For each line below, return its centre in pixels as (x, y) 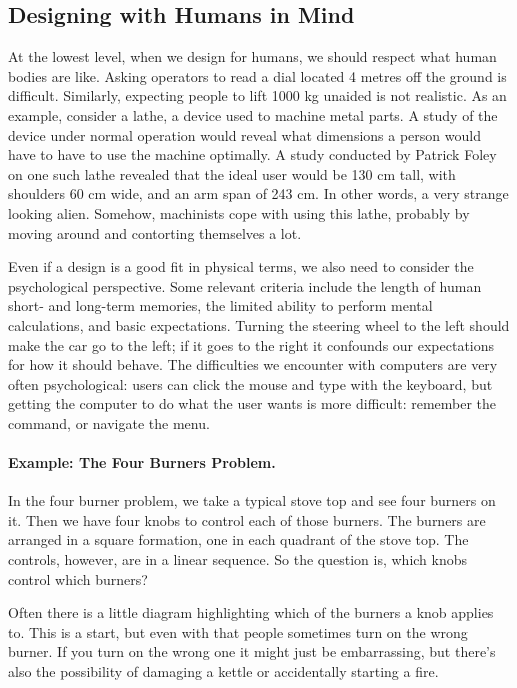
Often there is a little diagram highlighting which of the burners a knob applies (251, 612)
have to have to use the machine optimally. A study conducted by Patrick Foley (252, 154)
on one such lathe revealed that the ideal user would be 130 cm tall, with (232, 173)
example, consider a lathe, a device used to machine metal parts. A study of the (253, 114)
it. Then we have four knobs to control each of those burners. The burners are (247, 519)
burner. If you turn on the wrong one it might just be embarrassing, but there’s (252, 651)
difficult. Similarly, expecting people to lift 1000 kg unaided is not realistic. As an (257, 95)
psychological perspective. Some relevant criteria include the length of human (245, 285)
